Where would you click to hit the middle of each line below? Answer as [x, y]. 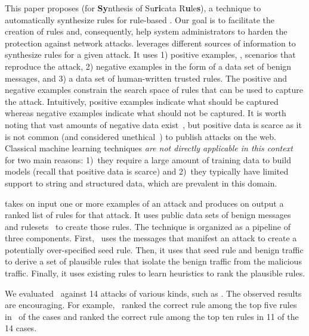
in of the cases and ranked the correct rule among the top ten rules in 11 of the [152, 316]
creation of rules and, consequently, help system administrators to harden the [146, 31]
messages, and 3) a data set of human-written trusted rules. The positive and [146, 78]
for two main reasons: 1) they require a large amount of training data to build [148, 159]
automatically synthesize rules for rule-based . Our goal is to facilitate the [140, 19]
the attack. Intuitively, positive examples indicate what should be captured [142, 101]
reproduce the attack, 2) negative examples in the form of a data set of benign [148, 66]
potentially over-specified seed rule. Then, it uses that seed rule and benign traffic [154, 249]
